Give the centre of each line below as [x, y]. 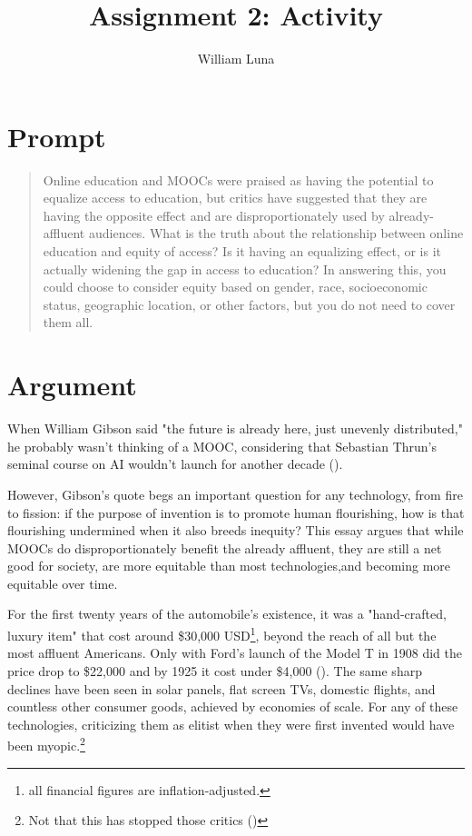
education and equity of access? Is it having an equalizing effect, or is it [242, 251]
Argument [72, 385]
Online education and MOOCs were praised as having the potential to [238, 179]
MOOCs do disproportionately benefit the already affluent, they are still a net [225, 547]
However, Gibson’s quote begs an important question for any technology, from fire [235, 494]
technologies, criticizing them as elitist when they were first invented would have [231, 724]
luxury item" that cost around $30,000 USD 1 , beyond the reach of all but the [222, 634]
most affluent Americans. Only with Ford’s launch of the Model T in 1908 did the [235, 653]
